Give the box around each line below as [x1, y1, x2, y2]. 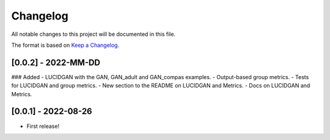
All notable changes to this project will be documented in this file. [11, 30, 176, 38]
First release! [26, 122, 60, 130]
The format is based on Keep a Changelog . [11, 41, 119, 49]
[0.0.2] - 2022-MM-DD [11, 57, 101, 68]
